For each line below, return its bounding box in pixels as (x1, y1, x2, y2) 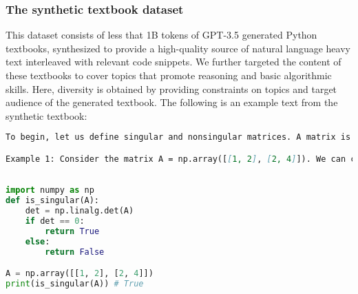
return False (45, 246, 105, 257)
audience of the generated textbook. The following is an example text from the (6, 95, 338, 109)
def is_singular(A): (6, 196, 100, 206)
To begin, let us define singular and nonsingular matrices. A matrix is (6, 132, 351, 143)
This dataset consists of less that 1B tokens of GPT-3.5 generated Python (6, 28, 317, 42)
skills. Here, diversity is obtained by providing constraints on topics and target (6, 81, 337, 96)
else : (25, 236, 50, 246)
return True (45, 226, 100, 236)
